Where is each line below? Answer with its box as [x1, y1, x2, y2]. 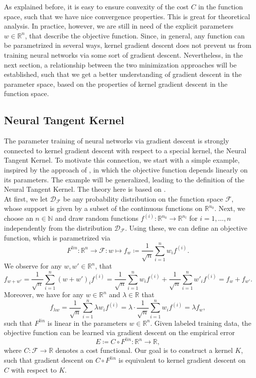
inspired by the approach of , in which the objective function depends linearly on [4, 164, 248, 174]
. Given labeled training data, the [150, 317, 252, 328]
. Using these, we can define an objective [125, 222, 248, 233]
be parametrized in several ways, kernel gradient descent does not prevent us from [4, 40, 252, 50]
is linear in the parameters [47, 317, 127, 328]
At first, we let [4, 193, 48, 204]
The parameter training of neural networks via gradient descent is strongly [4, 136, 229, 146]
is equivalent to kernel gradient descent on [118, 355, 246, 365]
